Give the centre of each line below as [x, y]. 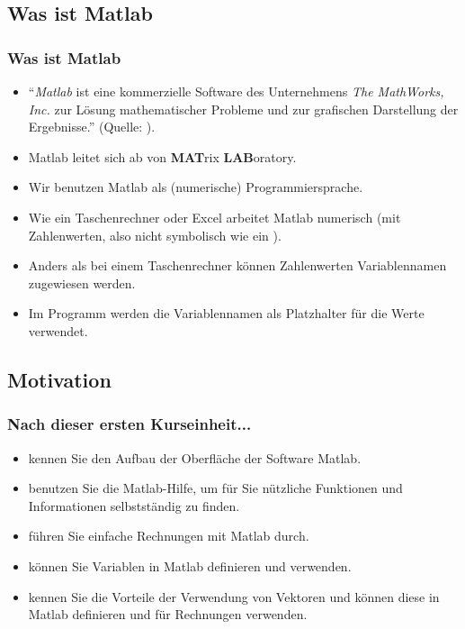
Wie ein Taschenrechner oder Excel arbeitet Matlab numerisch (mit [215, 217]
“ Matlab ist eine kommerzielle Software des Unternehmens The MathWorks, [236, 91]
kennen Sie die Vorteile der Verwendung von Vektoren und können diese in [234, 596]
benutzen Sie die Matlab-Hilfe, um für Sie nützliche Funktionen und [215, 488]
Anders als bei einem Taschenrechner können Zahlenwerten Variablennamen [237, 265]
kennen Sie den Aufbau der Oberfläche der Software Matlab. [195, 457]
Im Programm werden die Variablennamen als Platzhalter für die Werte [226, 313]
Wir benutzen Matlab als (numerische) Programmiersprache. [196, 187]
